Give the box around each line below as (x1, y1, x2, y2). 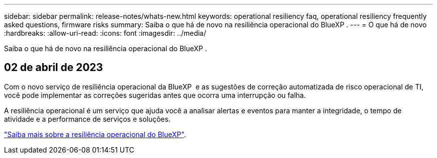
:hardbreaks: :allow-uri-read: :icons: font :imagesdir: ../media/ (4, 29, 207, 37)
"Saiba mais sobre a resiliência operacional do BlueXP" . (4, 130, 186, 139)
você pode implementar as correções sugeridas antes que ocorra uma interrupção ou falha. (4, 90, 306, 99)
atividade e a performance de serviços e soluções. (4, 114, 171, 123)
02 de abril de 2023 (4, 61, 103, 74)
